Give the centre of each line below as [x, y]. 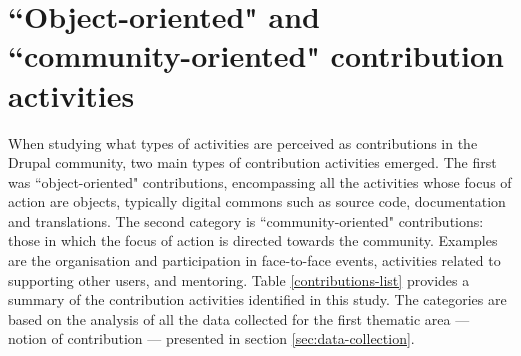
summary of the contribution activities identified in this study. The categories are [257, 299]
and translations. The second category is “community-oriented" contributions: [246, 220]
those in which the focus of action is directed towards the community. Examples [253, 240]
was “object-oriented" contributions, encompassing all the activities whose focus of [260, 181]
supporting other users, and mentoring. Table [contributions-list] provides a [239, 279]
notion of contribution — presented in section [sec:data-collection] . [211, 338]
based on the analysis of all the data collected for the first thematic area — [239, 318]
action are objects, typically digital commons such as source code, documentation [257, 201]
